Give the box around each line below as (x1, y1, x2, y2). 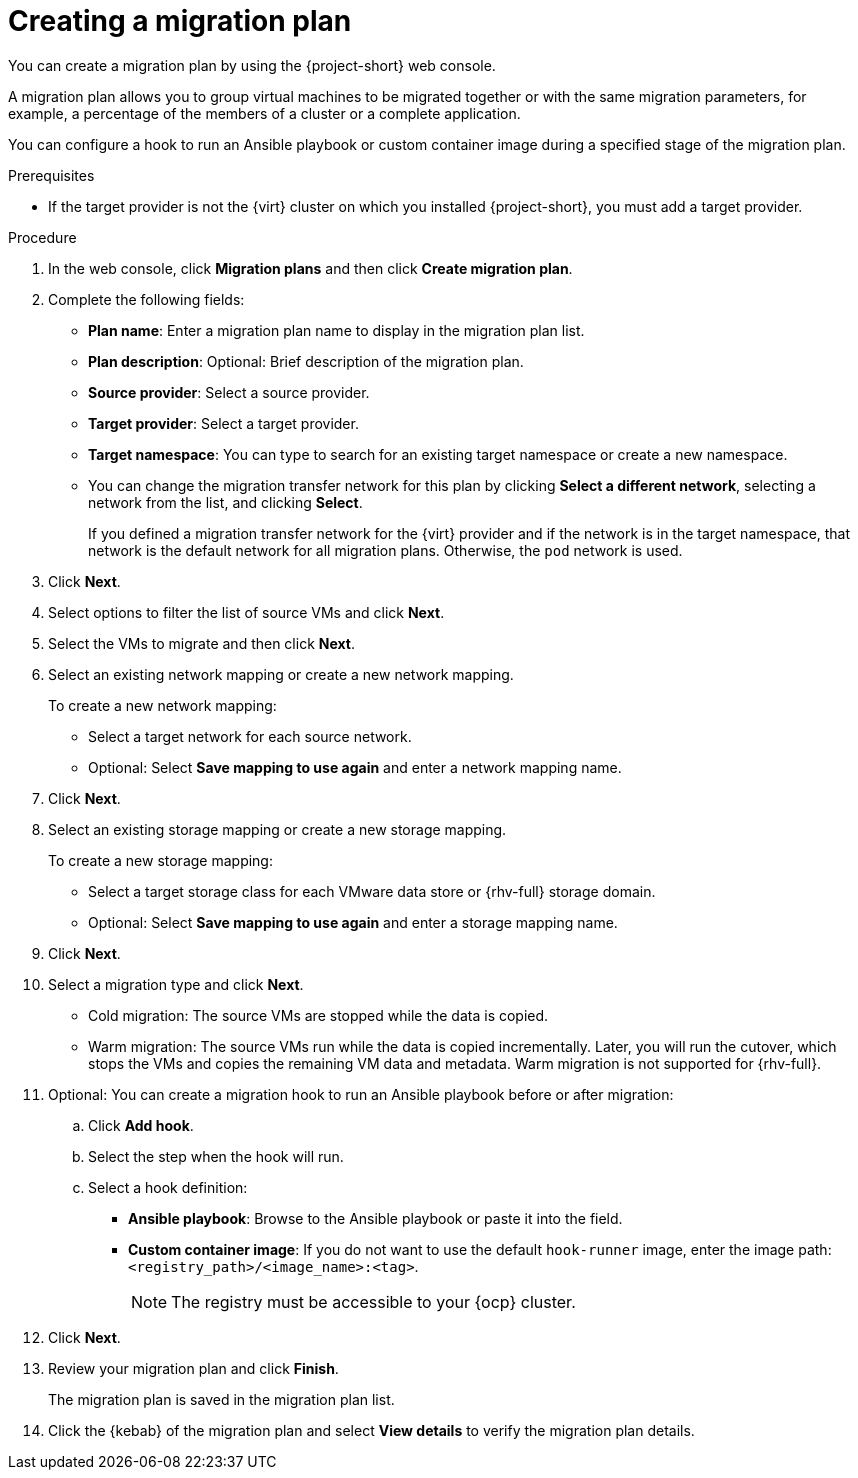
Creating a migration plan (8, 4, 352, 38)
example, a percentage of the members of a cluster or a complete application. (8, 104, 521, 122)
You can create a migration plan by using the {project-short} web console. (8, 56, 496, 74)
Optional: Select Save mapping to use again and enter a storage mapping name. (88, 913, 618, 931)
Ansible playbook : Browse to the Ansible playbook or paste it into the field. (128, 1209, 623, 1227)
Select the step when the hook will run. (88, 1147, 344, 1165)
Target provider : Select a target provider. (88, 414, 359, 432)
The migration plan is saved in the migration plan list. (48, 1390, 395, 1408)
